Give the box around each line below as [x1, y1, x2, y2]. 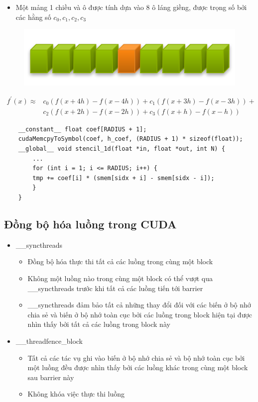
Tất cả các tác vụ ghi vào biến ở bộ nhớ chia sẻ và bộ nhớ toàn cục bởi [27, 352, 245, 363]
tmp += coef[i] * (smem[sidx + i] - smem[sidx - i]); [32, 174, 215, 182]
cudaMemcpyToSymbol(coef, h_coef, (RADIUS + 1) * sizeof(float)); [18, 135, 243, 143]
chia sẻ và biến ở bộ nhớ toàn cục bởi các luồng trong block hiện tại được [27, 309, 253, 319]
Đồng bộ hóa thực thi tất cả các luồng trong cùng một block [27, 256, 213, 267]
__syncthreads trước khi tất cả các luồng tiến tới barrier [27, 283, 203, 293]
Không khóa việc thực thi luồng [27, 389, 125, 399]
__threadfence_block [15, 335, 83, 346]
